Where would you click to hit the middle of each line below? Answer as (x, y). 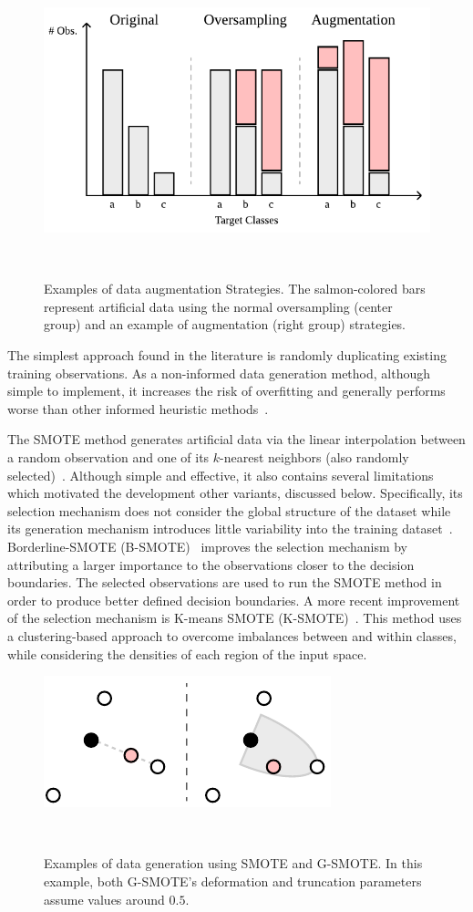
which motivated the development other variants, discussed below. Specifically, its (235, 493)
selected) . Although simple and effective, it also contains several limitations (221, 475)
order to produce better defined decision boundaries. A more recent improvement (234, 600)
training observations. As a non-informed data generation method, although (219, 373)
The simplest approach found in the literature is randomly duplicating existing (227, 355)
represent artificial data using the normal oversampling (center (218, 306)
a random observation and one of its (108, 457)
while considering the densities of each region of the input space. (187, 653)
